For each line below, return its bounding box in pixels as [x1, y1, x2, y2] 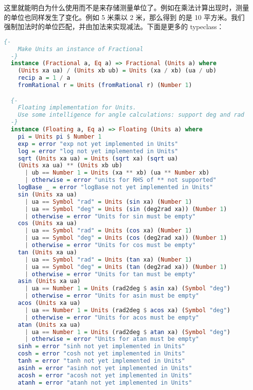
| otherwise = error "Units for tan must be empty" [24, 270, 196, 278]
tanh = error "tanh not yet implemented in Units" [18, 357, 185, 365]
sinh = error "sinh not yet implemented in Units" [18, 343, 185, 350]
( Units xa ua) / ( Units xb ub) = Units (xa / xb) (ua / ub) [18, 67, 217, 74]
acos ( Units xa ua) [18, 300, 81, 307]
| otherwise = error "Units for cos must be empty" [24, 242, 196, 249]
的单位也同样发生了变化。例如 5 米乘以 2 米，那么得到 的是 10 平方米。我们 [4, 12, 245, 22]
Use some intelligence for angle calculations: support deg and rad [18, 111, 244, 119]
